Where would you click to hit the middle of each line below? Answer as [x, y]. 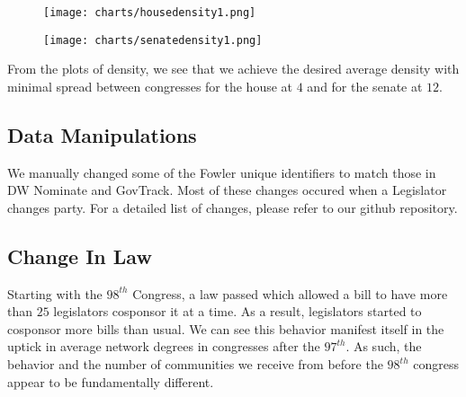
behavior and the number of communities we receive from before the [195, 364]
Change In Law [80, 256]
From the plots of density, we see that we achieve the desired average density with [233, 69]
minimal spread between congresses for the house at [150, 86]
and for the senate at [365, 86]
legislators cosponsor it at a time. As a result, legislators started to [237, 311]
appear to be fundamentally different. [111, 381]
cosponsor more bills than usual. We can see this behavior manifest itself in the [226, 328]
